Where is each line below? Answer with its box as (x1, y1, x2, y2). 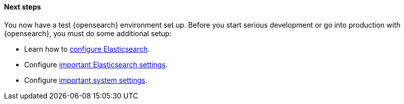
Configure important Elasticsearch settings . (24, 60, 168, 69)
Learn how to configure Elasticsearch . (24, 44, 150, 53)
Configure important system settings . (24, 75, 147, 84)
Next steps (4, 3, 41, 11)
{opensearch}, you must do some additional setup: (4, 29, 172, 38)
